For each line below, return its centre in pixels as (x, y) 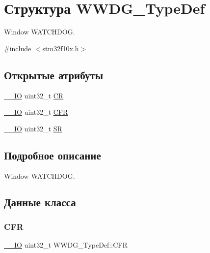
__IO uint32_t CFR (36, 112)
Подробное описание (52, 155)
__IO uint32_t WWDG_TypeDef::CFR (66, 245)
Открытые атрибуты (54, 75)
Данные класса (40, 202)
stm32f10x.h (61, 48)
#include (18, 48)
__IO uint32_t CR (34, 95)
